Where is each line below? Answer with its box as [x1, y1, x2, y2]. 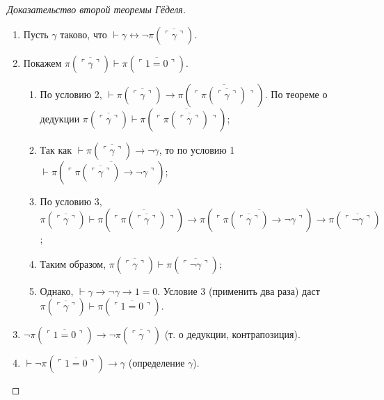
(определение [128, 355, 185, 370]
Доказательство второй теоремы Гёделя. [7, 2, 186, 16]
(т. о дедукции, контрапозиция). [164, 327, 301, 342]
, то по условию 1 [159, 142, 235, 157]
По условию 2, [40, 86, 102, 101]
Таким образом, [40, 256, 106, 271]
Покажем [23, 55, 62, 70]
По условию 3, [40, 193, 102, 208]
